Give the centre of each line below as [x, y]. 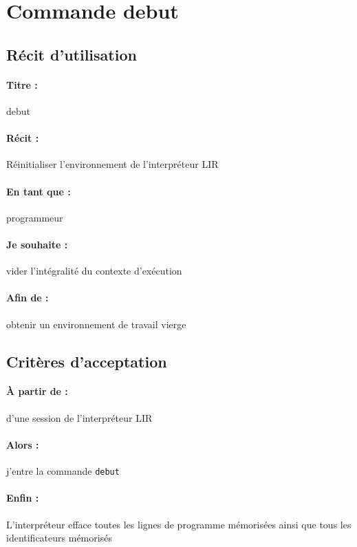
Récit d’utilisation [72, 54]
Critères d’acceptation [87, 361]
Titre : [22, 84]
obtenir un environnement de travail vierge [96, 324]
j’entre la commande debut [63, 471]
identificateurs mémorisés [59, 538]
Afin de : [28, 298]
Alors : [23, 444]
